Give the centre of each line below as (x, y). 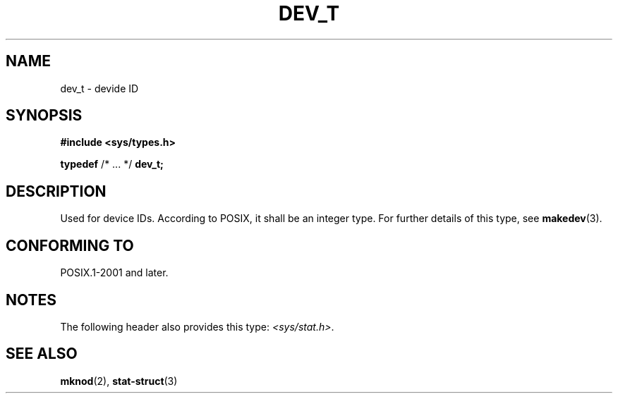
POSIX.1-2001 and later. (114, 273)
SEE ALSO (42, 354)
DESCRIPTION (56, 191)
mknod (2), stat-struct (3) (119, 381)
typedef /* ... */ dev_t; (112, 164)
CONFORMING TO (70, 245)
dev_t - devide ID (99, 88)
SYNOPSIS (44, 116)
